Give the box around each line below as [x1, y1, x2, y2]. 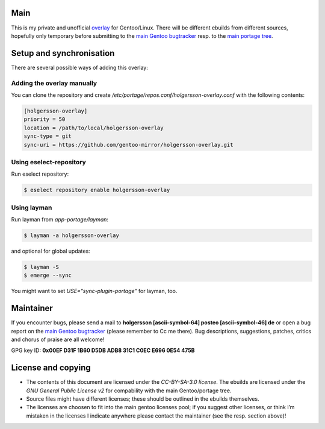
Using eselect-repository [11, 158, 87, 166]
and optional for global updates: [11, 247, 90, 255]
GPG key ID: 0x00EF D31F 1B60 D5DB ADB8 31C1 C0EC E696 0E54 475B [11, 347, 195, 354]
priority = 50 [23, 116, 66, 123]
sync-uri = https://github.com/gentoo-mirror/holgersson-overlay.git [23, 141, 234, 148]
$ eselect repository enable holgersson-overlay [23, 187, 170, 194]
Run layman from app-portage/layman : [11, 215, 108, 223]
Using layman [11, 203, 52, 212]
